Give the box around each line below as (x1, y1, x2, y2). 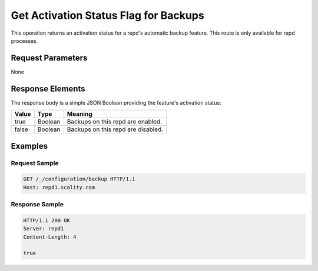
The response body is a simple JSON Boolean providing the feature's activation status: (11, 99, 221, 106)
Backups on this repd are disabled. (67, 125, 164, 133)
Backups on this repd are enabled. (67, 118, 162, 126)
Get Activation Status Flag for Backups (11, 9, 204, 22)
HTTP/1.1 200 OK (23, 217, 71, 223)
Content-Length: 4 (23, 233, 77, 240)
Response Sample (11, 200, 64, 209)
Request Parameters (11, 53, 88, 63)
